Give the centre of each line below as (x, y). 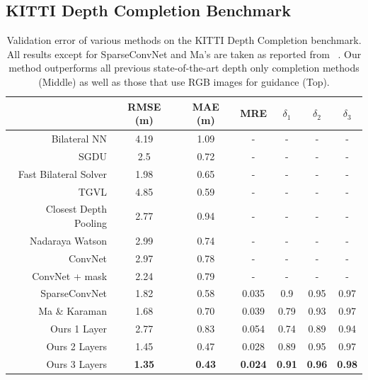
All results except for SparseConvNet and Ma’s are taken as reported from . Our (184, 54)
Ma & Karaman (73, 311)
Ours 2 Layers (77, 346)
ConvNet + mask (70, 275)
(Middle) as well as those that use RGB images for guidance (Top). (184, 81)
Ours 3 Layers (77, 363)
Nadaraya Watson (69, 240)
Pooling (91, 222)
